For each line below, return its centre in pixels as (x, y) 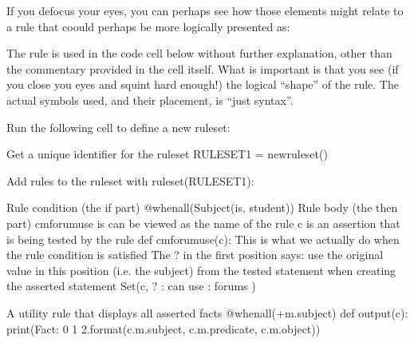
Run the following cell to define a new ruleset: (118, 127)
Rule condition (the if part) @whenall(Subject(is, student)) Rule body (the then (202, 207)
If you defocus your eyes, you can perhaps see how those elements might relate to (205, 10)
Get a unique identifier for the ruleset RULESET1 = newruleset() (167, 154)
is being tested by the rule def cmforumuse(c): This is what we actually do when (203, 239)
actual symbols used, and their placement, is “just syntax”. (150, 100)
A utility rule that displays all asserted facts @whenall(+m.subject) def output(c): (207, 312)
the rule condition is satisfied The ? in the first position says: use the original (195, 255)
